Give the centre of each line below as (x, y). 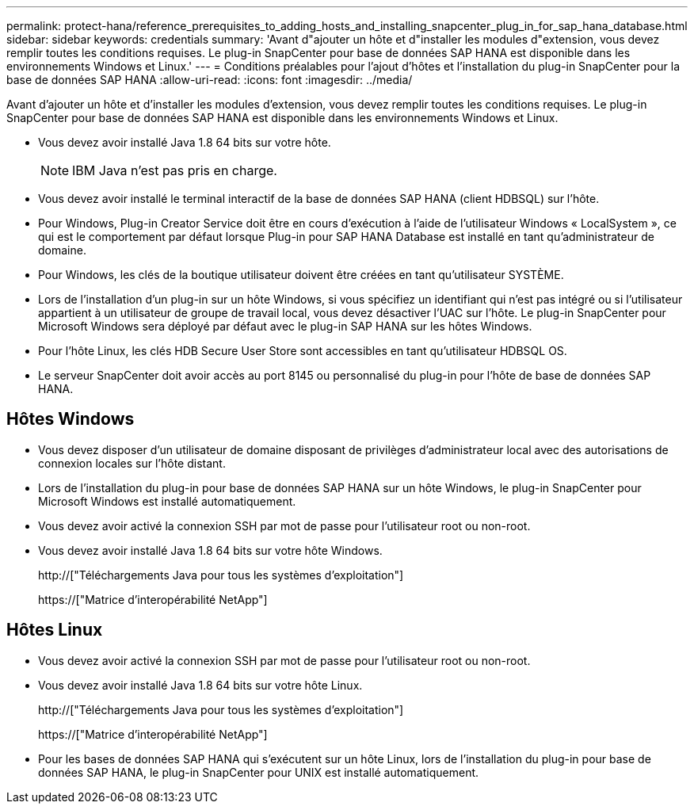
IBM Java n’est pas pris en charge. (175, 170)
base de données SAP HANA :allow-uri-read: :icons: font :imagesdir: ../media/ (210, 80)
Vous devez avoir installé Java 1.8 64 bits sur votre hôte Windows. (210, 550)
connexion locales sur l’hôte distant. (132, 463)
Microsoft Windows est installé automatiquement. (167, 501)
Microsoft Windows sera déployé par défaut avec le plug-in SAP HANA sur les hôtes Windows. (285, 326)
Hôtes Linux (55, 630)
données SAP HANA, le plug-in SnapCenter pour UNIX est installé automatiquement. (259, 772)
